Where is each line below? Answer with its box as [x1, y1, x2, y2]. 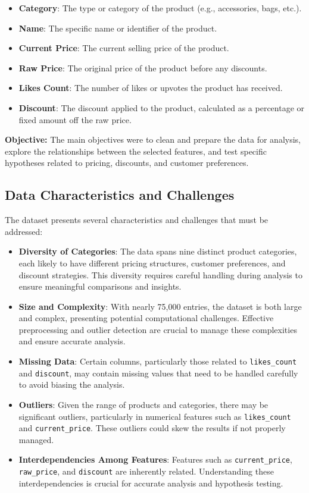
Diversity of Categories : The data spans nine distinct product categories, [18, 245, 297, 258]
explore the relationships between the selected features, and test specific [5, 145, 267, 157]
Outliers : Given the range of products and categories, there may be [18, 398, 269, 410]
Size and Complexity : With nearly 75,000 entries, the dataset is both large [18, 300, 302, 312]
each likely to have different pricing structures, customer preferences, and [18, 256, 286, 269]
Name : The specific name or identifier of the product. [18, 21, 217, 34]
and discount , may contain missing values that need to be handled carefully [18, 366, 298, 379]
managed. [18, 433, 54, 445]
